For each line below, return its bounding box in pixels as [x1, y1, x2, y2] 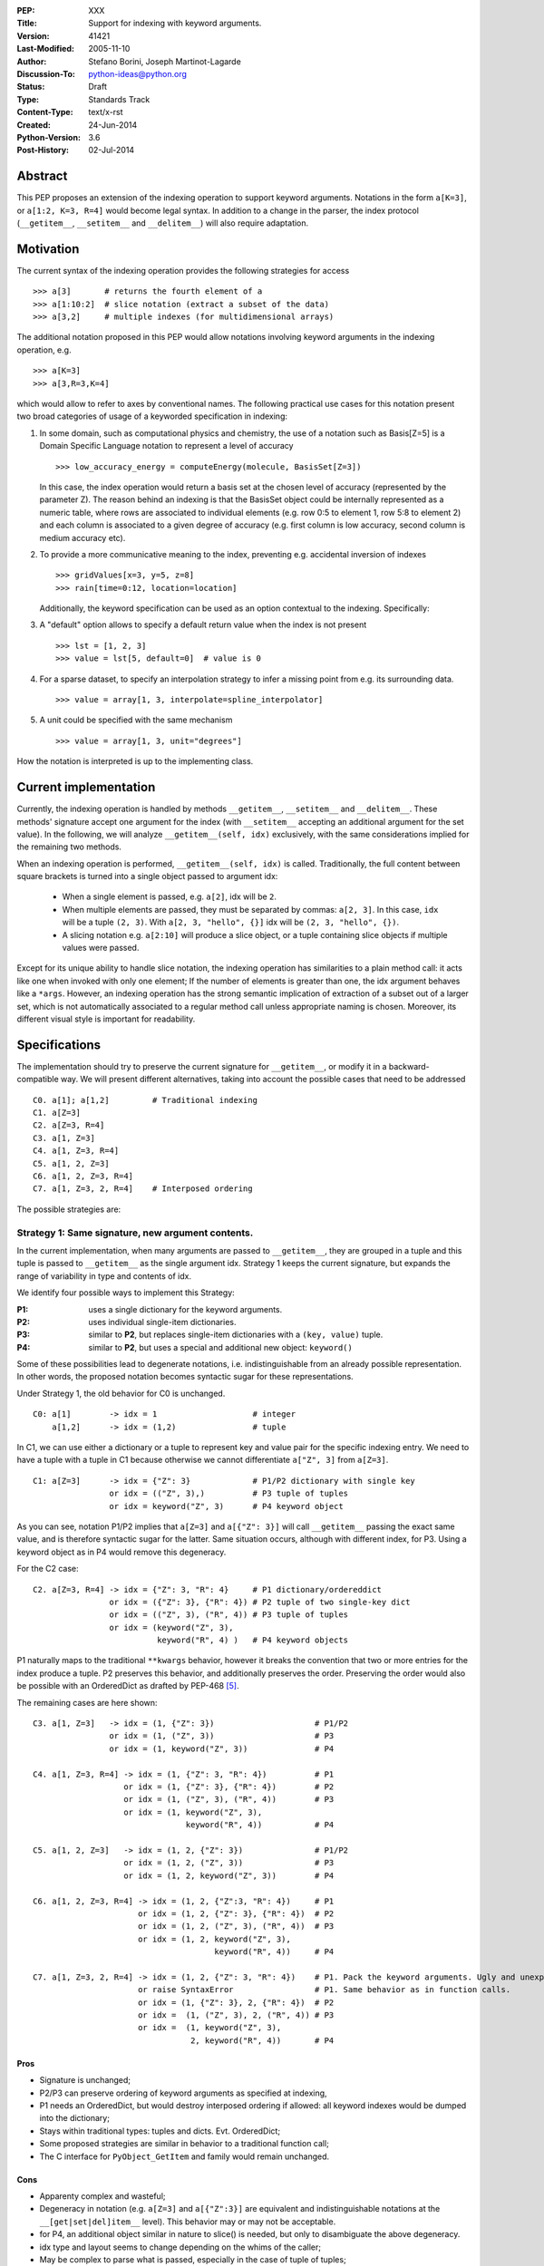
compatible [16, 1074, 59, 1085]
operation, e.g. [16, 344, 72, 355]
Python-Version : [16, 131, 82, 142]
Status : [16, 82, 45, 92]
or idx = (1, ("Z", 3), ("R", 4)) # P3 [123, 1795, 335, 1805]
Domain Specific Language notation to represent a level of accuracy [39, 441, 294, 451]
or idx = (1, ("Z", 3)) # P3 [109, 1731, 335, 1741]
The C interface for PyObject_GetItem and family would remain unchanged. [39, 2151, 330, 2162]
